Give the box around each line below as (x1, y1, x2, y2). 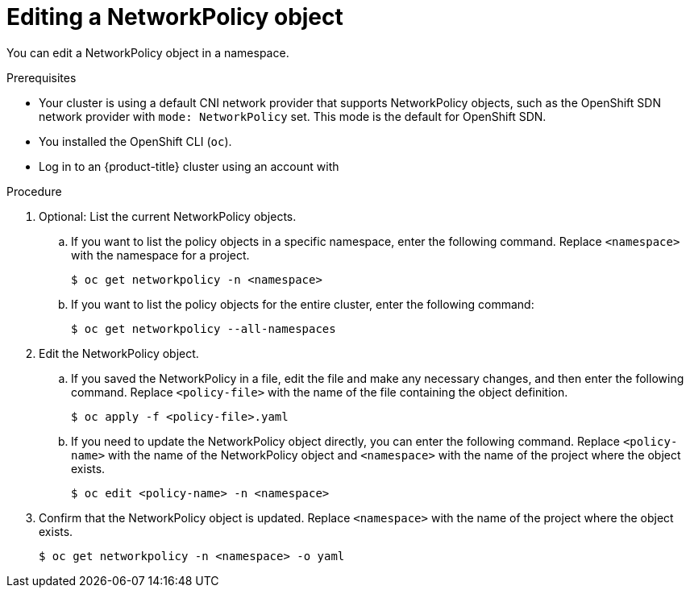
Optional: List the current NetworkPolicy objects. (39, 209, 297, 223)
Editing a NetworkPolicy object (6, 3, 343, 31)
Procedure (6, 184, 62, 198)
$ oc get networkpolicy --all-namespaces (71, 322, 336, 335)
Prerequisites (6, 70, 77, 85)
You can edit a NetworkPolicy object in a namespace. (6, 45, 289, 60)
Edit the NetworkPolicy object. (39, 346, 199, 360)
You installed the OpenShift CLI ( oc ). (39, 134, 232, 148)
